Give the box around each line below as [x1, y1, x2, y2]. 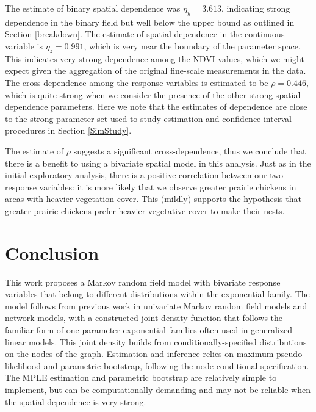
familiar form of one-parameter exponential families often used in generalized [5, 323, 292, 336]
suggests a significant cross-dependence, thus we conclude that [73, 144, 306, 157]
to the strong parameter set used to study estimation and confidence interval [5, 112, 292, 125]
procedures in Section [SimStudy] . [5, 124, 132, 137]
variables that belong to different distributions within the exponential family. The [5, 287, 310, 300]
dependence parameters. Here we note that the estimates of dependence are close [5, 100, 307, 113]
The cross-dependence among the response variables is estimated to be [5, 76, 268, 89]
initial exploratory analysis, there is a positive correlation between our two [5, 168, 283, 181]
